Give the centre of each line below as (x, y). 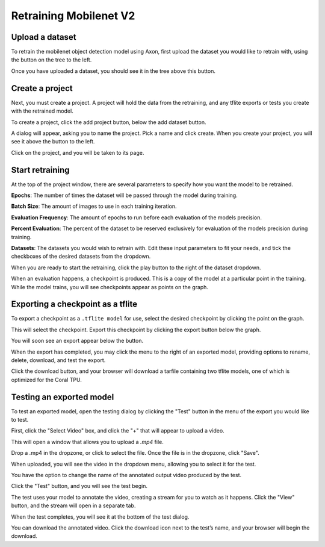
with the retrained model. (42, 111)
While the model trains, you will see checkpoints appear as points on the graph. (110, 287)
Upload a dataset (44, 37)
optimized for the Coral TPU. (47, 380)
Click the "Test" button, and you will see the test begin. (79, 486)
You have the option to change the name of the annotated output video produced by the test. (126, 475)
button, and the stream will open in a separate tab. (73, 505)
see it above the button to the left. (53, 142)
